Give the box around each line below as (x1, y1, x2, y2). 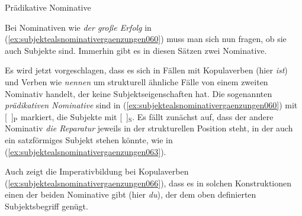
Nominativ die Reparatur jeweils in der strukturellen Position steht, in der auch (5, 122, 293, 134)
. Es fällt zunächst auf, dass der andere (132, 110, 274, 122)
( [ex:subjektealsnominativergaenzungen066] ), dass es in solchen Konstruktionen (5, 176, 292, 189)
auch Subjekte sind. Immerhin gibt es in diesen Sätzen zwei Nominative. (5, 44, 267, 56)
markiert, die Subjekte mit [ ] (20, 110, 129, 122)
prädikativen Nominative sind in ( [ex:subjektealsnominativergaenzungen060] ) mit (5, 99, 298, 111)
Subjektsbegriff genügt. (5, 199, 88, 212)
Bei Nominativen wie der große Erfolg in (5, 21, 152, 33)
